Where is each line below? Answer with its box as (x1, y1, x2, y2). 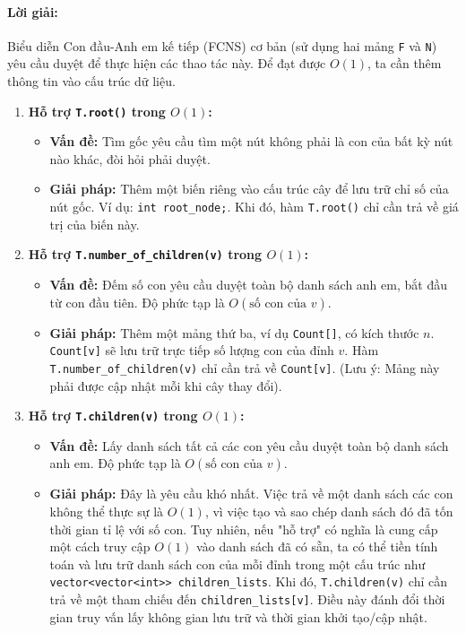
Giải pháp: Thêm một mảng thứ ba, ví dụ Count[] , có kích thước (49, 323, 419, 342)
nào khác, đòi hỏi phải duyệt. (49, 149, 211, 168)
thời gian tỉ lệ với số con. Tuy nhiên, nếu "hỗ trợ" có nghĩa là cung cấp (49, 519, 438, 538)
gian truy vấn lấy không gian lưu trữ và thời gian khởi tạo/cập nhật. (49, 607, 427, 626)
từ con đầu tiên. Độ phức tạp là (49, 292, 225, 311)
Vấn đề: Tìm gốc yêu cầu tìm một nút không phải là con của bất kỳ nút (49, 132, 453, 151)
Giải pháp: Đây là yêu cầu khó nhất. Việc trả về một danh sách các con (49, 484, 453, 503)
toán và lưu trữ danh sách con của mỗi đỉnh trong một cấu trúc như (49, 554, 426, 573)
